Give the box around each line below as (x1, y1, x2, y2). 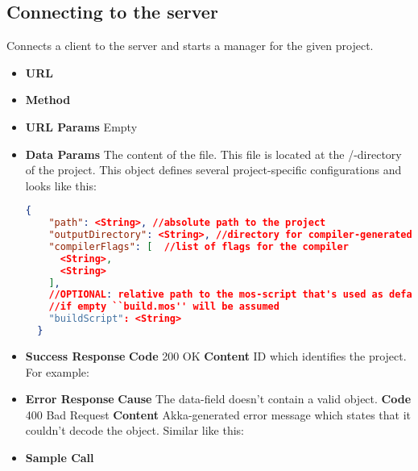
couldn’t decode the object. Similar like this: (25, 422, 244, 439)
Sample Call (25, 448, 94, 465)
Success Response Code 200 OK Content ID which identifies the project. (25, 347, 407, 364)
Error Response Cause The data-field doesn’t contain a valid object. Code (25, 390, 412, 407)
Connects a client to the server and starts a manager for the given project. (6, 37, 374, 54)
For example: (25, 363, 89, 380)
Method (25, 91, 71, 108)
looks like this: (25, 177, 97, 194)
